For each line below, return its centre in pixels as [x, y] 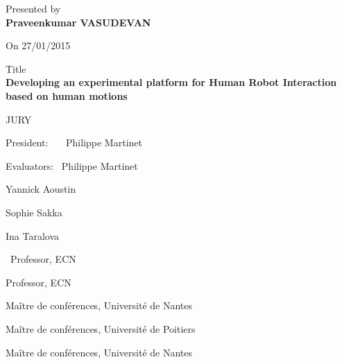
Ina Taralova [33, 235]
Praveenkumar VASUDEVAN [78, 22]
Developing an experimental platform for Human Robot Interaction [171, 82]
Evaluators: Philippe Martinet [72, 165]
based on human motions [67, 95]
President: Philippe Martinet [74, 142]
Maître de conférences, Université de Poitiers [101, 328]
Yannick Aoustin [41, 189]
